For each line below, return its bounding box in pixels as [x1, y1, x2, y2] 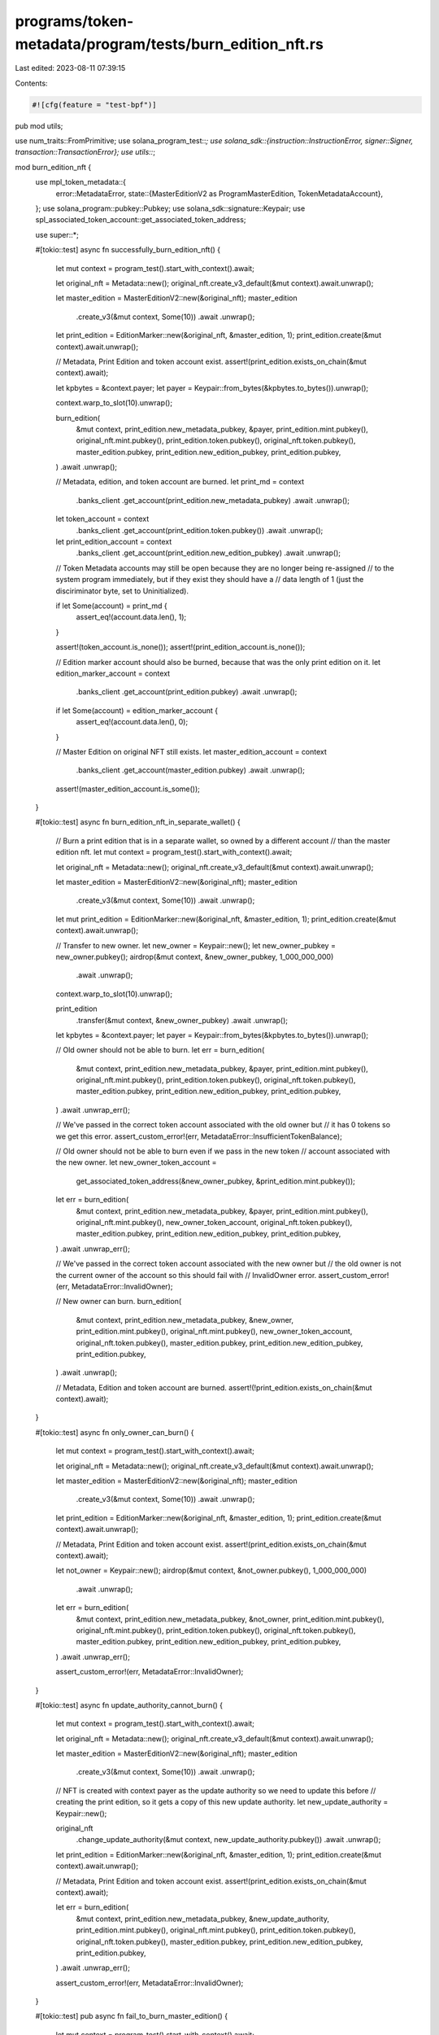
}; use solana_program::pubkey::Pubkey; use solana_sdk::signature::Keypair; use [35, 203, 306, 213]
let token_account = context [55, 514, 150, 524]
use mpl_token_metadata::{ [35, 177, 126, 187]
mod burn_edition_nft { [15, 162, 92, 172]
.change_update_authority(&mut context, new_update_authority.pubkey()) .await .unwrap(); [76, 1835, 381, 1845]
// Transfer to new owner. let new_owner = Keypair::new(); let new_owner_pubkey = [55, 940, 337, 950]
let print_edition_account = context [55, 537, 172, 547]
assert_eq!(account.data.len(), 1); [76, 612, 187, 622]
